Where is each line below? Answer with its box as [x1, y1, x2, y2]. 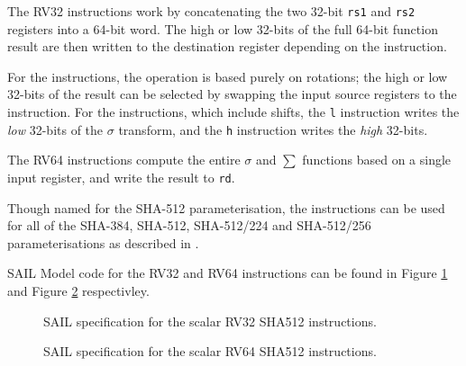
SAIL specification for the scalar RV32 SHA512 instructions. [43, 311, 377, 330]
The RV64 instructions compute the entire [7, 150, 241, 169]
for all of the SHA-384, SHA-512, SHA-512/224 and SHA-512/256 [7, 216, 371, 235]
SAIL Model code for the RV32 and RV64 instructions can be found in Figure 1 [7, 263, 448, 282]
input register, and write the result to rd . [7, 167, 235, 186]
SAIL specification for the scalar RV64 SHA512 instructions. [43, 342, 377, 361]
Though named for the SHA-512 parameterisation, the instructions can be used [7, 198, 445, 217]
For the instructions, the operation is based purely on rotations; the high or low [7, 67, 448, 85]
